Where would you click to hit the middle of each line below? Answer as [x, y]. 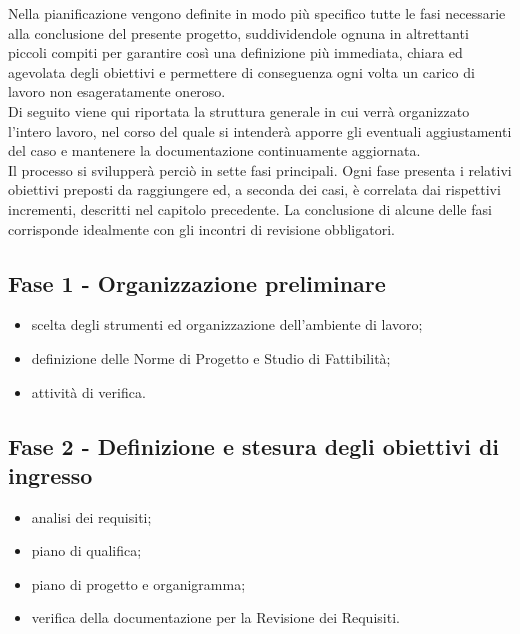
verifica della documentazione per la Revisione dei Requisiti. [215, 617]
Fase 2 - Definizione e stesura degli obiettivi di [254, 445]
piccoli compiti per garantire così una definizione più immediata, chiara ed [235, 52]
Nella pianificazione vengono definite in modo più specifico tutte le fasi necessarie [257, 13]
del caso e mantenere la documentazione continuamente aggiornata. [214, 150]
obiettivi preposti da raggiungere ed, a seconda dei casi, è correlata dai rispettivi [254, 189]
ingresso [50, 474]
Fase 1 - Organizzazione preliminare [197, 282]
